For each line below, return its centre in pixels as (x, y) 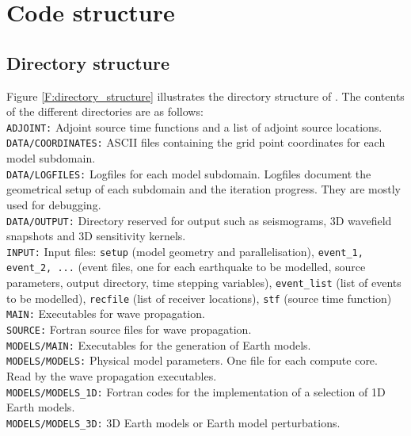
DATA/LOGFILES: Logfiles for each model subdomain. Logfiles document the (189, 173)
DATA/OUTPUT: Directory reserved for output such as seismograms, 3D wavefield (199, 220)
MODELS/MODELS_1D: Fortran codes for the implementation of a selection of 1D (196, 391)
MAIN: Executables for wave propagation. (106, 314)
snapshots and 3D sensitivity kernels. (96, 236)
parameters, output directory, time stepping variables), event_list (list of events (204, 283)
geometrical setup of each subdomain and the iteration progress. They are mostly (204, 189)
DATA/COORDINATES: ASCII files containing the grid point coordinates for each (196, 142)
